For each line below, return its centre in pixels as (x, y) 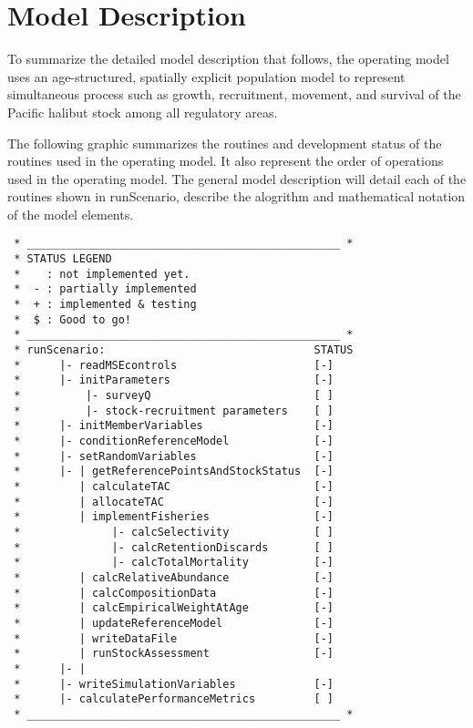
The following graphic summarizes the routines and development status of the (225, 143)
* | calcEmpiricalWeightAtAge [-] (174, 608)
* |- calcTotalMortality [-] (174, 563)
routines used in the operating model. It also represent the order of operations (226, 161)
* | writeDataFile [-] (174, 638)
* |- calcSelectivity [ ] (174, 532)
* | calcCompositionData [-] (174, 593)
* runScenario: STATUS (184, 350)
